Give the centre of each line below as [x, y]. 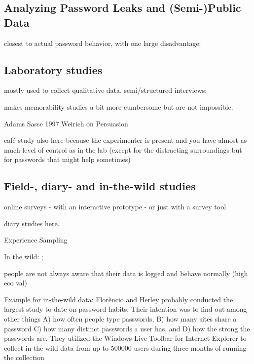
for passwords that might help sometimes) [67, 159]
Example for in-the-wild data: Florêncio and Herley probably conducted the [119, 299]
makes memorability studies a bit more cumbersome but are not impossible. [119, 106]
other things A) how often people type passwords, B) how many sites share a [120, 318]
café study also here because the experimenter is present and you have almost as [126, 140]
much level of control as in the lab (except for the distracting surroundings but [123, 149]
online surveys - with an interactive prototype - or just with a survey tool [115, 207]
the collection [24, 357]
